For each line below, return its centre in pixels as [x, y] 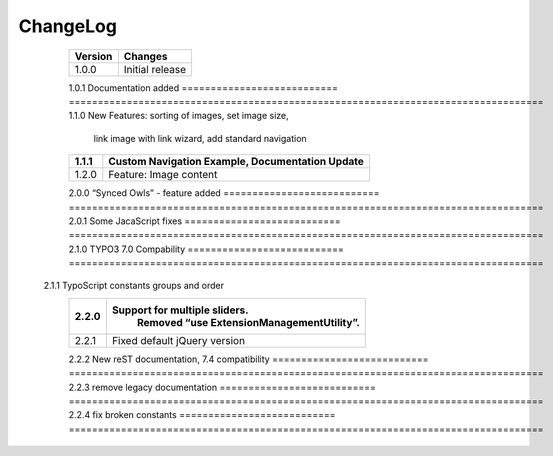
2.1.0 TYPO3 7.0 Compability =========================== [206, 249]
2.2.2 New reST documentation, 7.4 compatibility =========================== [248, 359]
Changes [145, 56]
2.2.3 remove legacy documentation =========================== [222, 387]
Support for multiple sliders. [180, 310]
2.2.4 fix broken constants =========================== [202, 415]
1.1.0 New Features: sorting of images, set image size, [178, 116]
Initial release [155, 69]
